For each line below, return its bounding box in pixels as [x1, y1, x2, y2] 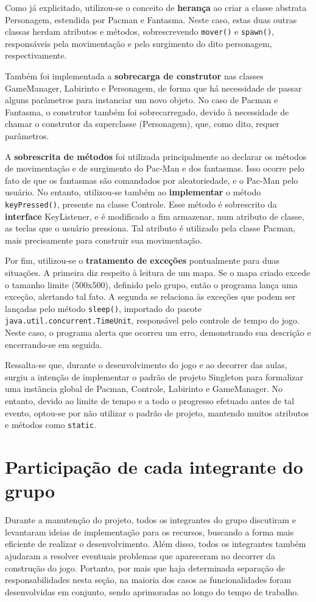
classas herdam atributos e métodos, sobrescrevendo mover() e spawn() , [5, 25, 274, 38]
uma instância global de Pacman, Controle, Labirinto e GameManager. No [5, 382, 283, 395]
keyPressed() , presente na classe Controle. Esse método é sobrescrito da [5, 197, 277, 210]
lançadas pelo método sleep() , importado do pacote [5, 302, 202, 314]
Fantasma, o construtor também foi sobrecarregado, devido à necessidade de [5, 105, 289, 118]
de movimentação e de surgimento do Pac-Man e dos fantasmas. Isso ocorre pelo [5, 162, 304, 175]
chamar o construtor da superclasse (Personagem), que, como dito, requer [5, 117, 279, 130]
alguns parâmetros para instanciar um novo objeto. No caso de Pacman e [5, 93, 278, 106]
